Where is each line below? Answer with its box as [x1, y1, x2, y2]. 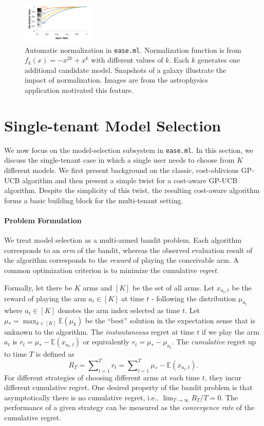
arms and [83, 282, 112, 293]
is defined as [35, 348, 74, 359]
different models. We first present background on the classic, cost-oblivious [4, 164, 239, 175]
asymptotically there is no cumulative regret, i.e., [4, 392, 159, 402]
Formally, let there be [4, 282, 72, 293]
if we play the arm [201, 326, 259, 337]
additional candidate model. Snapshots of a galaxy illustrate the [25, 64, 227, 75]
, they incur [204, 372, 241, 382]
